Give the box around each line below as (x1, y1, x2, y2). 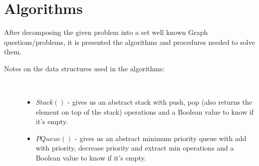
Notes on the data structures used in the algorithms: (4, 63, 165, 73)
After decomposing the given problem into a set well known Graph (4, 27, 208, 37)
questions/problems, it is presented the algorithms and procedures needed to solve (4, 36, 255, 47)
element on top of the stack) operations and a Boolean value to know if (35, 106, 254, 117)
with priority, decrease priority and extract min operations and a (35, 143, 234, 153)
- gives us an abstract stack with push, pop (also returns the (67, 97, 253, 107)
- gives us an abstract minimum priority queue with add (75, 133, 247, 143)
